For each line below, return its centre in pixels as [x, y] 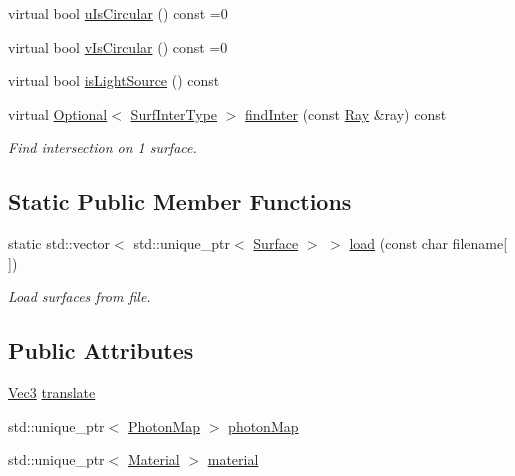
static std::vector [59, 243]
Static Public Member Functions [180, 201]
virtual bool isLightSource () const [114, 80]
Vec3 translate [52, 392]
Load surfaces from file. [79, 296]
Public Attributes [101, 350]
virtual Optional [58, 113]
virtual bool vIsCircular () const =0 [118, 46]
